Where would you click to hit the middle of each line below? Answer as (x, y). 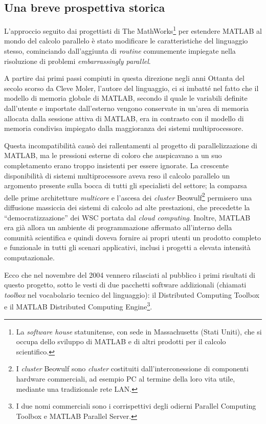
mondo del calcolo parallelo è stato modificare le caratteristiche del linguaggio (126, 41)
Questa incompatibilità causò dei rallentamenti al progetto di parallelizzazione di (131, 145)
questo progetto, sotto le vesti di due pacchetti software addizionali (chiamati (125, 285)
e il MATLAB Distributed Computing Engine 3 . (78, 306)
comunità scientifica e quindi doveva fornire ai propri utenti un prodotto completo (132, 237)
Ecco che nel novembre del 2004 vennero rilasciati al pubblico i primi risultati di (130, 274)
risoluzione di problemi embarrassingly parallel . (77, 61)
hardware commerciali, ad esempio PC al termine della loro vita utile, (126, 378)
